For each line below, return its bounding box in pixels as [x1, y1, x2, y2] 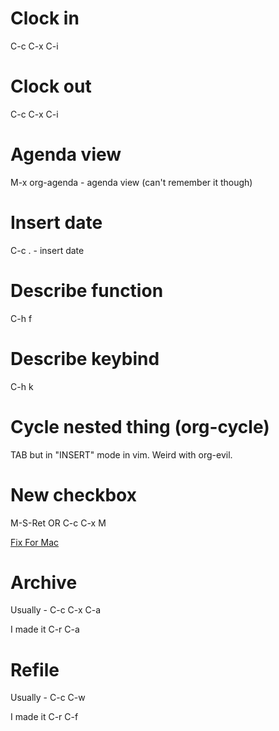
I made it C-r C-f [10, 711, 79, 723]
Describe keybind [10, 347, 160, 370]
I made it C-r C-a [10, 623, 80, 636]
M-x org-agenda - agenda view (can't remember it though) [10, 176, 253, 188]
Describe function [10, 279, 164, 302]
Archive [10, 571, 78, 594]
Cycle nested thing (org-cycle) [10, 415, 270, 438]
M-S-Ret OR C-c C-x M [10, 517, 107, 529]
